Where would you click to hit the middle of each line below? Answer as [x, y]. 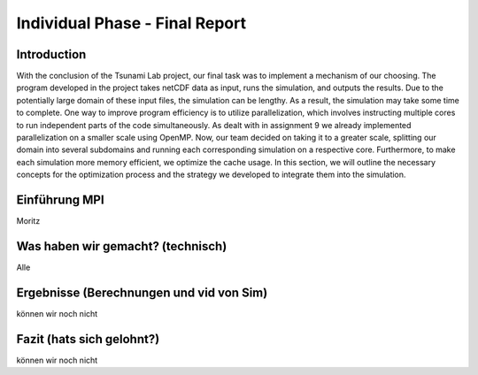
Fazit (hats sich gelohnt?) [88, 339]
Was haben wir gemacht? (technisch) [122, 246]
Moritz [28, 221]
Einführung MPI [61, 200]
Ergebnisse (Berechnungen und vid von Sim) [142, 292]
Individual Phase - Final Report [131, 23]
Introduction [51, 54]
